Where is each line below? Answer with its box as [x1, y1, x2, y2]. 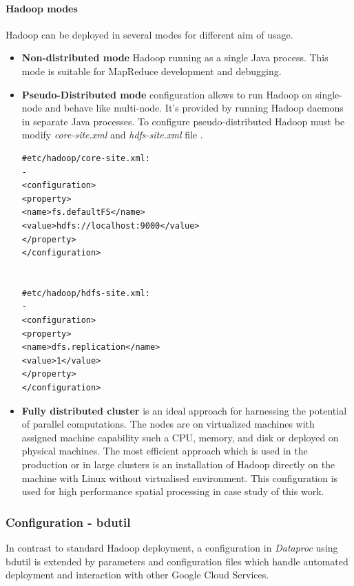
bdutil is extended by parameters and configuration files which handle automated [6, 554, 348, 568]
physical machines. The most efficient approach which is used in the [21, 443, 308, 458]
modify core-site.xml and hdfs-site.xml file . [21, 127, 203, 142]
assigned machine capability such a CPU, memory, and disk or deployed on [21, 430, 339, 444]
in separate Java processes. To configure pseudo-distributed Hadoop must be [21, 114, 345, 128]
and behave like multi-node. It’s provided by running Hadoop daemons [45, 101, 344, 115]
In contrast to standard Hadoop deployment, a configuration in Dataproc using [6, 541, 338, 555]
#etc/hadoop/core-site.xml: [21, 153, 150, 163]
